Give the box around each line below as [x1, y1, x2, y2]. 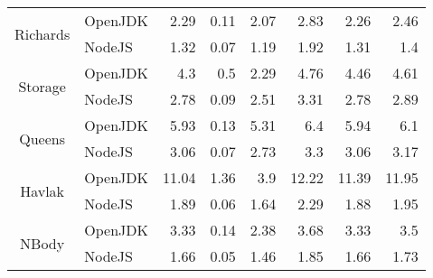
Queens [19, 127, 65, 149]
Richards [14, 23, 71, 44]
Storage [18, 75, 66, 97]
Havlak [20, 180, 65, 201]
